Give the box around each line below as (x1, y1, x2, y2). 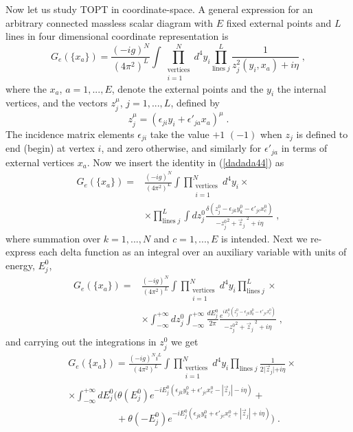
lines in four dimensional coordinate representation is (5, 29, 229, 43)
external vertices (5, 155, 75, 169)
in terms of (281, 141, 328, 155)
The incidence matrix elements (5, 126, 135, 141)
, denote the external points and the (111, 81, 264, 95)
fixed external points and (226, 15, 332, 30)
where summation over (5, 231, 101, 245)
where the (5, 81, 47, 95)
